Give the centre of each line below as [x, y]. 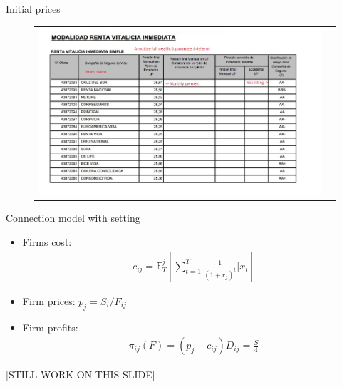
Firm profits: [50, 327]
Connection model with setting [73, 218]
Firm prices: [49, 300]
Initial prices [33, 9]
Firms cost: [47, 242]
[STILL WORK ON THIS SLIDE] [81, 375]
